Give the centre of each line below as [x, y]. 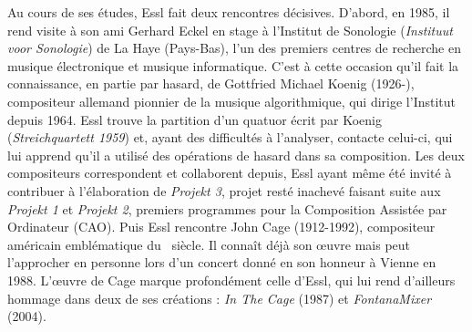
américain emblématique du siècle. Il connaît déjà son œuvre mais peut [209, 244]
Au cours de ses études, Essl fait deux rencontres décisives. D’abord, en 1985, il [229, 12]
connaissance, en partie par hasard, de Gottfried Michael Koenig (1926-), [211, 83]
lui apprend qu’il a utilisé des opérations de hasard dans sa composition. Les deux [236, 155]
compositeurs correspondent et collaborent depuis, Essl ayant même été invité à [230, 173]
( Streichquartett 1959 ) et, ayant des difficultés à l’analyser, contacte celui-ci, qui [230, 137]
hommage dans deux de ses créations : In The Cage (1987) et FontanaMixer [220, 298]
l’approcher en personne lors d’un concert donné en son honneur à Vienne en [222, 262]
